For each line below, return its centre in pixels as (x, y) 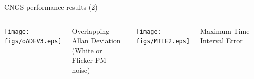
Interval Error (222, 41)
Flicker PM (89, 60)
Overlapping (91, 30)
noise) (81, 70)
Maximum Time (225, 30)
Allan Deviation (96, 41)
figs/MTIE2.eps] (163, 42)
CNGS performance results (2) (51, 7)
